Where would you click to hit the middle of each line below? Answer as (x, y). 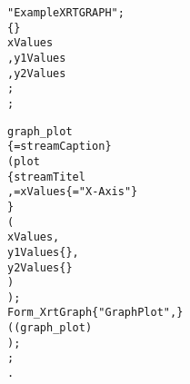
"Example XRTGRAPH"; (66, 13)
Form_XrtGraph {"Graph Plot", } (95, 313)
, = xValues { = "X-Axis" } (73, 192)
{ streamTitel (46, 177)
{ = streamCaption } (60, 147)
